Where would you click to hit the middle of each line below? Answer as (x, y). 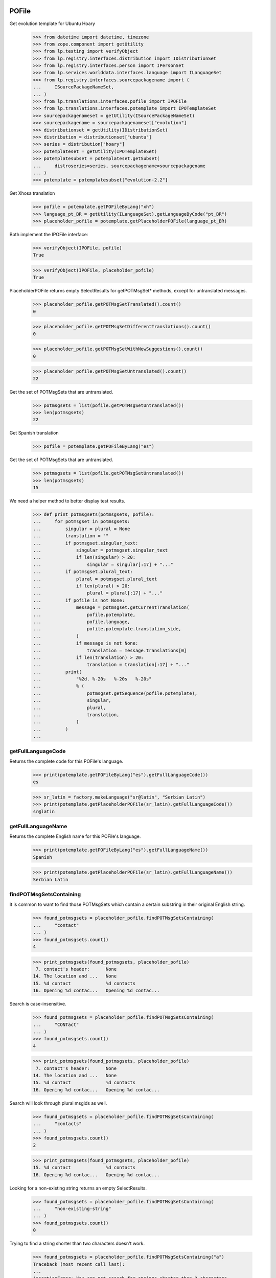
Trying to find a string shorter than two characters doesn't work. (77, 1243)
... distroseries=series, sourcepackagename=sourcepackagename (119, 166)
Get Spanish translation (34, 433)
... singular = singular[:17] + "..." (103, 564)
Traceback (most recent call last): (79, 1264)
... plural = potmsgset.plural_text (95, 579)
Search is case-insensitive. (38, 1004)
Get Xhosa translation (32, 193)
